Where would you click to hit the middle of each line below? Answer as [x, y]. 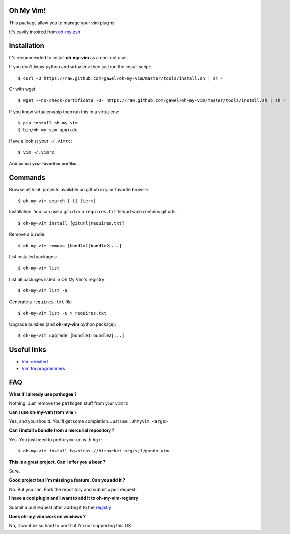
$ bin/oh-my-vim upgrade [48, 130]
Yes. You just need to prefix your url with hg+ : [55, 439]
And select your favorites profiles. [44, 164]
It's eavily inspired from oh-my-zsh [45, 32]
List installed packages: [33, 256]
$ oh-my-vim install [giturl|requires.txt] [71, 223]
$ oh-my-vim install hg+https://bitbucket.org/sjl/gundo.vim [93, 451]
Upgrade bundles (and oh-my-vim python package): [63, 324]
